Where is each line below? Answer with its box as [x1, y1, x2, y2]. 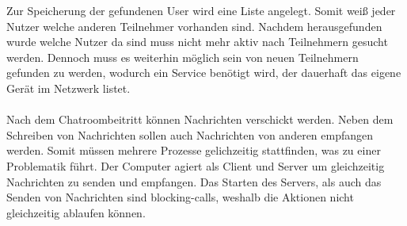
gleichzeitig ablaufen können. [6, 204, 146, 220]
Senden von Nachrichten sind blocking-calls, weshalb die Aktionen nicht [6, 189, 354, 205]
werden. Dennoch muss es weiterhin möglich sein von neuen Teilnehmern [6, 48, 359, 65]
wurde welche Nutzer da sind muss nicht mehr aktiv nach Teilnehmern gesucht [6, 33, 388, 50]
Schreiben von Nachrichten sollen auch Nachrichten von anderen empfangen [6, 126, 374, 143]
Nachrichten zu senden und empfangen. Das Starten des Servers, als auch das [6, 173, 382, 190]
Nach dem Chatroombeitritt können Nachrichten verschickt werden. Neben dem [6, 111, 394, 128]
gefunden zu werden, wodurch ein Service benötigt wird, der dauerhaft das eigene [6, 64, 401, 81]
